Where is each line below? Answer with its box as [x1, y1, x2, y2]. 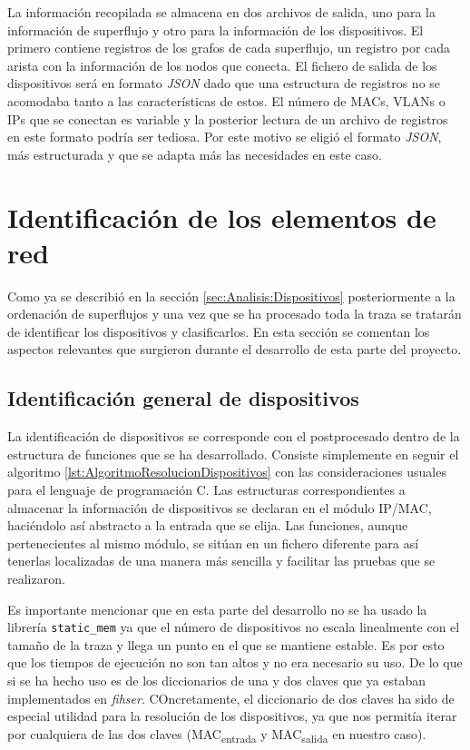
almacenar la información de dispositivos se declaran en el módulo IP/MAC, [7, 498, 432, 517]
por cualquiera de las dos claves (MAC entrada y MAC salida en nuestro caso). [7, 724, 426, 745]
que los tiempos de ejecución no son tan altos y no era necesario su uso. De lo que [7, 653, 463, 672]
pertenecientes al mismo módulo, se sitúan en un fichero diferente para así [7, 533, 419, 552]
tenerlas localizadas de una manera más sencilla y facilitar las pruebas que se [7, 551, 436, 570]
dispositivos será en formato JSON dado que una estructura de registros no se [7, 74, 441, 93]
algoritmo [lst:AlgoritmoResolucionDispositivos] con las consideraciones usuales [7, 462, 446, 481]
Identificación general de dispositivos [7, 384, 359, 412]
